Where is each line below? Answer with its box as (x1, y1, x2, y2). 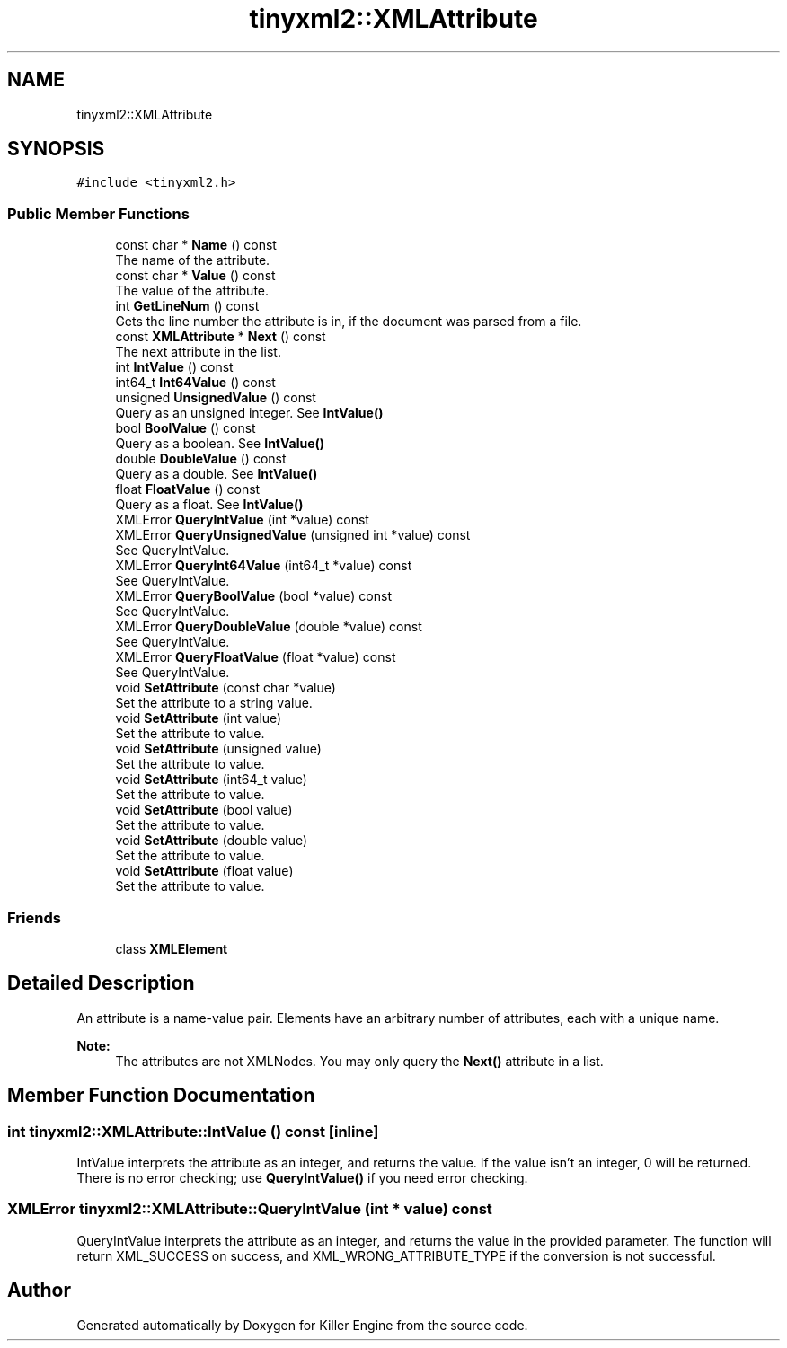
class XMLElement (115, 940, 228, 956)
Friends (7, 908, 61, 927)
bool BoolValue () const (115, 420, 256, 436)
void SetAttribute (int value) (115, 710, 282, 727)
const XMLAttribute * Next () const (115, 329, 326, 345)
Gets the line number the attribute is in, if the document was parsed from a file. (115, 313, 582, 330)
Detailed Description (7, 972, 195, 995)
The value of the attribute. (115, 283, 270, 299)
